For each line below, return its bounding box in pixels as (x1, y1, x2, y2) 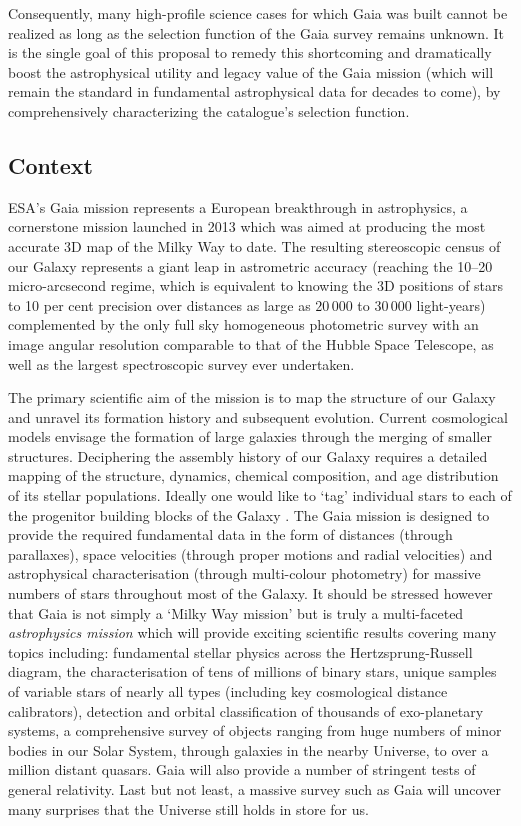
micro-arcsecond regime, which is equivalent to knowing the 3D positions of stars (8, 275, 504, 296)
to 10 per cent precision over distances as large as (8, 294, 311, 315)
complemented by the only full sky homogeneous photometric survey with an (8, 314, 479, 335)
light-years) (416, 294, 486, 315)
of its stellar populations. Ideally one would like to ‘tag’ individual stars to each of (8, 485, 512, 506)
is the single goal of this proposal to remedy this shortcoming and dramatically (8, 42, 492, 63)
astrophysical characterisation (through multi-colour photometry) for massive (8, 563, 481, 584)
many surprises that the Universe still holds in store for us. (8, 798, 369, 819)
